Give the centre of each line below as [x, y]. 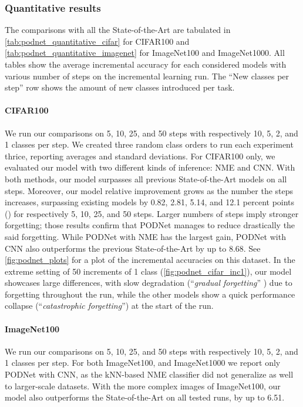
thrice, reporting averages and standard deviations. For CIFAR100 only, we [140, 156]
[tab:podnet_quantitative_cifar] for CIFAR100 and [97, 41]
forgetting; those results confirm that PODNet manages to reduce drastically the [150, 225]
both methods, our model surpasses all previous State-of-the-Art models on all [146, 179]
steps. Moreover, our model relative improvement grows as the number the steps [149, 190]
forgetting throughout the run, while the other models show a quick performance [150, 294]
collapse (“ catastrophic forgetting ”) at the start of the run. [109, 306]
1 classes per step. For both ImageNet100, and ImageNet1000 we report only [143, 363]
